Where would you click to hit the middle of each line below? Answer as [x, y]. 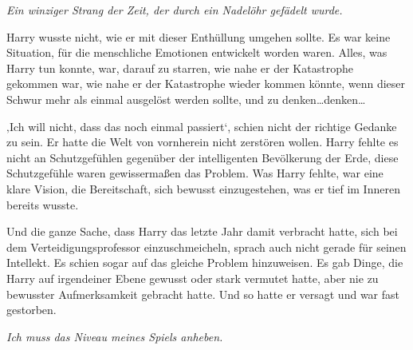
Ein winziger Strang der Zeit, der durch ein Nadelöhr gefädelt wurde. [175, 10]
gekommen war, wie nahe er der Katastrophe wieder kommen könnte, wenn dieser [206, 84]
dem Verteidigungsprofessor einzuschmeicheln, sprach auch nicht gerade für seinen [206, 247]
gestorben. [31, 310]
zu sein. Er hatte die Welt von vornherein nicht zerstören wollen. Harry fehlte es [203, 142]
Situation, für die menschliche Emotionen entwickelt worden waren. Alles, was [197, 52]
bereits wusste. [43, 204]
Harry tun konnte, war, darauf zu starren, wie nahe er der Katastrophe [180, 68]
